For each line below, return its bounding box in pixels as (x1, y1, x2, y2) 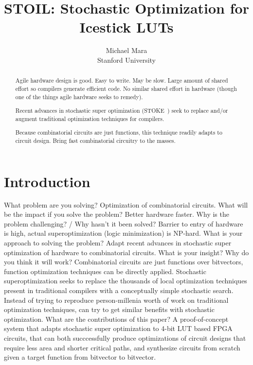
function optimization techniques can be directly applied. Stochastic (4, 266, 206, 276)
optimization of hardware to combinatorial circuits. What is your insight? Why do (4, 247, 249, 257)
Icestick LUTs (79, 17, 174, 37)
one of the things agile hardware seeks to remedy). (15, 92, 143, 101)
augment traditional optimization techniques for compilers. (15, 114, 164, 122)
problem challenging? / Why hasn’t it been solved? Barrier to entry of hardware (4, 218, 243, 228)
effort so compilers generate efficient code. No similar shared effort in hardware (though (15, 84, 237, 92)
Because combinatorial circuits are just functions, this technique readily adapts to (15, 128, 222, 137)
